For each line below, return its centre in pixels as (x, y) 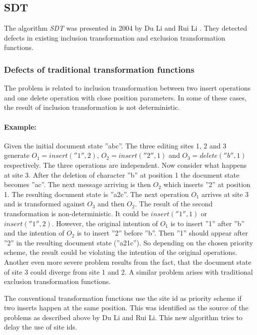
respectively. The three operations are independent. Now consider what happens (126, 165)
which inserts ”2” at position (207, 184)
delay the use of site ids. (41, 327)
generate (17, 155)
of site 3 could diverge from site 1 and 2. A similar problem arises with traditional (128, 271)
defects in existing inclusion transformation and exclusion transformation (115, 37)
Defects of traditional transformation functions (99, 69)
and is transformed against (45, 204)
